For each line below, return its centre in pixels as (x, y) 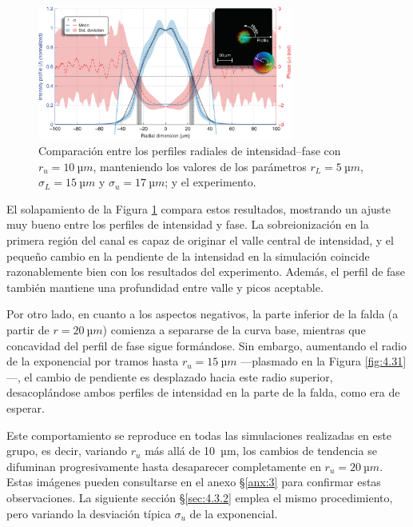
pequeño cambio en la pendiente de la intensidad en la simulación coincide (188, 256)
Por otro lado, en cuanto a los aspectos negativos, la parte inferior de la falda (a (203, 314)
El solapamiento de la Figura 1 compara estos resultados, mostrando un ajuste (199, 208)
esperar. (26, 407)
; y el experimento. (210, 182)
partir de (28, 329)
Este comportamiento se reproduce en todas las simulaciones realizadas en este (199, 435)
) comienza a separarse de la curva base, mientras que (234, 329)
